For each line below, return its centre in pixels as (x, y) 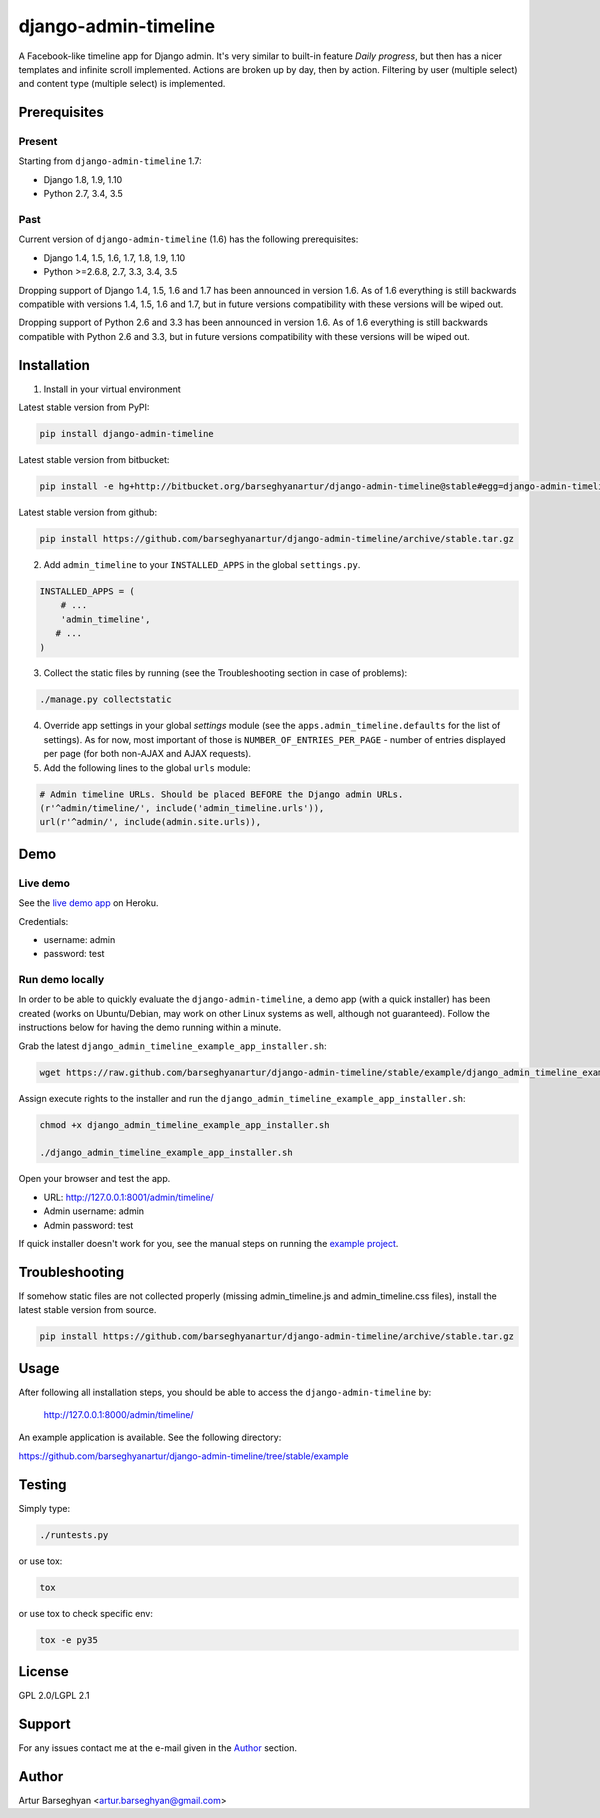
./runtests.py (74, 1534)
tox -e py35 (69, 1639)
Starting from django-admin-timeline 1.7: (110, 161)
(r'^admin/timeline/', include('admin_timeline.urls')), (182, 808)
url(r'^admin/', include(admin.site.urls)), (150, 822)
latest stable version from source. (87, 1310)
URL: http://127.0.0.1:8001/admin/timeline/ (128, 1197)
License (43, 1671)
